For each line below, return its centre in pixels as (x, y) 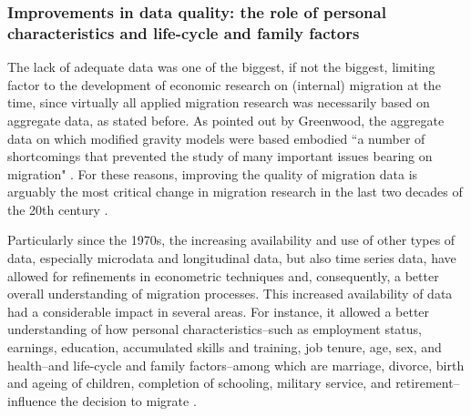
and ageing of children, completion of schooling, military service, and (200, 383)
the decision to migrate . (128, 400)
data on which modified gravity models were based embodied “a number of (216, 138)
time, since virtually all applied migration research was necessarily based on (219, 102)
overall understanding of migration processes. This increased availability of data (230, 294)
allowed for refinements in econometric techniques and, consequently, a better (223, 275)
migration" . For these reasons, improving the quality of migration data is (213, 173)
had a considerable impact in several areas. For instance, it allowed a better (219, 311)
